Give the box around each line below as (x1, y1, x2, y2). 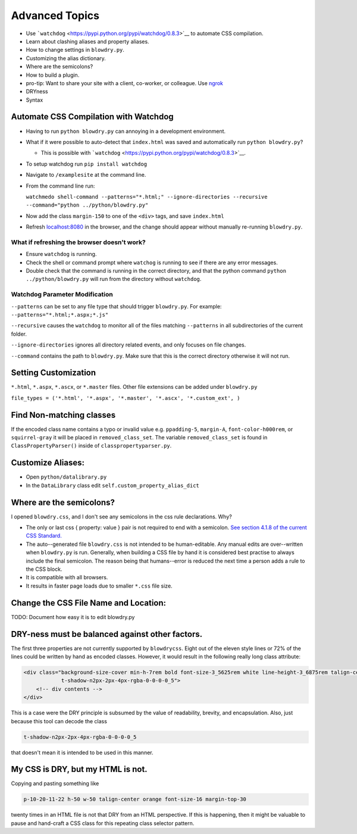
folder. (11, 330, 27, 338)
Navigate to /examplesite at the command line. (26, 171, 146, 179)
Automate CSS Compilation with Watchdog (11, 112, 174, 122)
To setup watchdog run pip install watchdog (26, 160, 148, 167)
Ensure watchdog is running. (26, 251, 97, 258)
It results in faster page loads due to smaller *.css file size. (26, 582, 173, 589)
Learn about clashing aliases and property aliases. (26, 38, 149, 45)
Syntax (26, 96, 43, 104)
